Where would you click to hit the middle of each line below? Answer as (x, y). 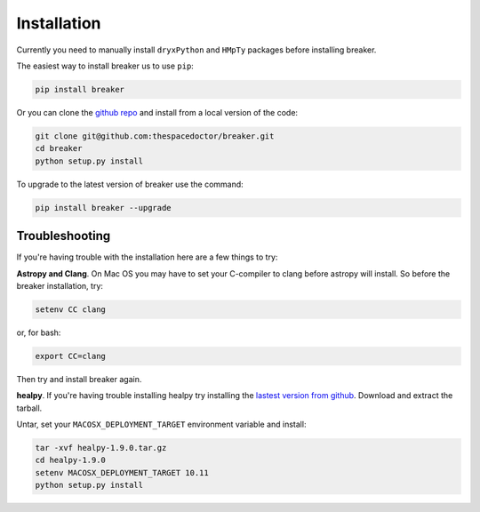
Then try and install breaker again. (79, 379)
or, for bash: (39, 332)
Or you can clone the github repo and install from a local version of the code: (157, 112)
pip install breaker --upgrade (104, 208)
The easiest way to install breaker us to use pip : (105, 66)
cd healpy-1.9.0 (71, 460)
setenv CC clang (71, 309)
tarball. (29, 408)
